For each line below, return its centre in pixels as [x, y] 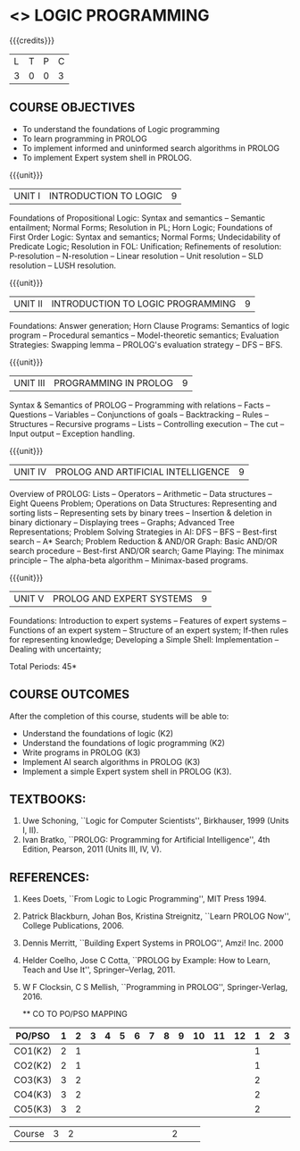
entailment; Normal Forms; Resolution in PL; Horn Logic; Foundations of [141, 227]
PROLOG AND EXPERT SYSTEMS [122, 598]
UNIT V [29, 598]
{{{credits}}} [32, 40]
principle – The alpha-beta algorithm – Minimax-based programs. [129, 560]
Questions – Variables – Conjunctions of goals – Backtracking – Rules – [139, 414]
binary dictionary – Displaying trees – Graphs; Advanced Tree [122, 522]
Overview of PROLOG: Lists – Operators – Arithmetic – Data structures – [141, 493]
